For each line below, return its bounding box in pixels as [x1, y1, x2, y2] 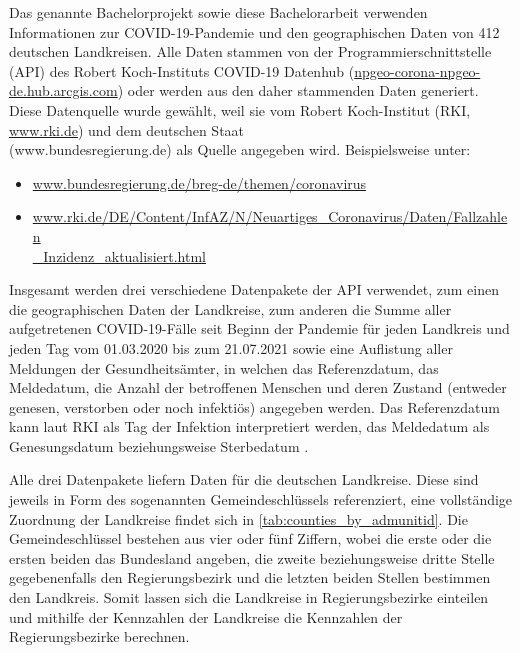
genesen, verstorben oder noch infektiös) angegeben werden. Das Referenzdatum [9, 396, 500, 417]
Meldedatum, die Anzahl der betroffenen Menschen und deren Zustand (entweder [9, 377, 507, 398]
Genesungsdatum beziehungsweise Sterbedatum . [9, 435, 309, 456]
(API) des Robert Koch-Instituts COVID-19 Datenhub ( [9, 60, 355, 81]
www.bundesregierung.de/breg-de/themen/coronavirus [32, 172, 367, 193]
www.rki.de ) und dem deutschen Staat [9, 119, 245, 140]
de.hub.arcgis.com [9, 80, 118, 101]
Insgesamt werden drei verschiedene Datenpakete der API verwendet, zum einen [9, 279, 499, 300]
